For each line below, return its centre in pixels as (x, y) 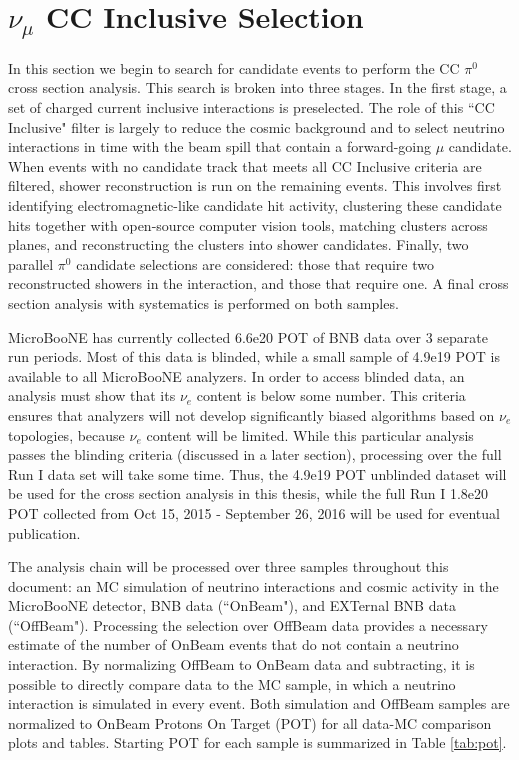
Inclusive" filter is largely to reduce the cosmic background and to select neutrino (256, 126)
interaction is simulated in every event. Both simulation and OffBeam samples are (259, 703)
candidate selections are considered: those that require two (255, 263)
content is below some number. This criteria (331, 395)
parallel (31, 263)
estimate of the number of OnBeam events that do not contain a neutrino (233, 644)
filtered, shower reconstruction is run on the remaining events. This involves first (255, 185)
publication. (44, 532)
